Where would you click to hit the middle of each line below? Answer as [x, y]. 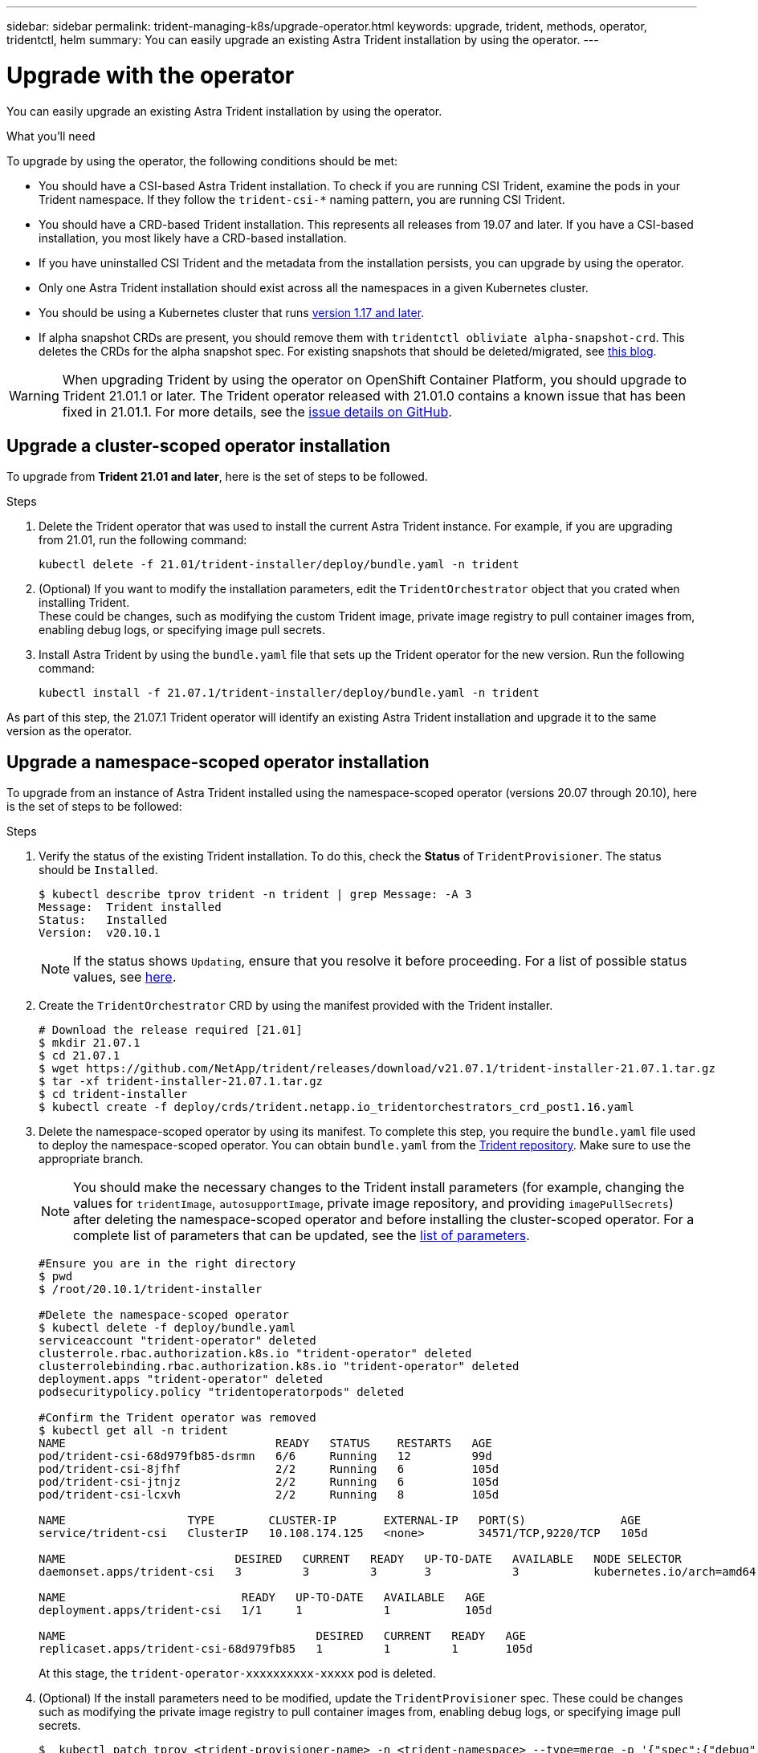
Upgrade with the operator [151, 75]
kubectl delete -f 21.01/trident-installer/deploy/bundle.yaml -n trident [279, 565]
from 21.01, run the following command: [143, 540]
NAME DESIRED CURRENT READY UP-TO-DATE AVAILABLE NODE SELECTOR [360, 1559]
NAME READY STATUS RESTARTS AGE [265, 1444]
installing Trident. [84, 603]
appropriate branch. [91, 1159]
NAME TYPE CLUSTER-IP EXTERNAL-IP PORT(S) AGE [340, 1521]
